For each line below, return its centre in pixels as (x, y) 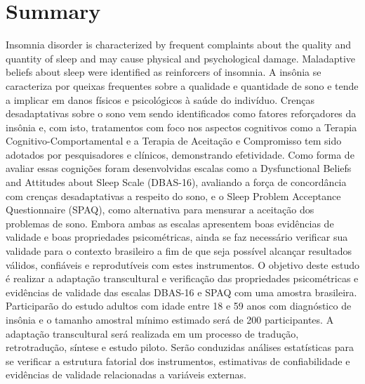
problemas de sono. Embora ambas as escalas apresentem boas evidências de (170, 223)
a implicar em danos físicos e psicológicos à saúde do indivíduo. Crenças (160, 99)
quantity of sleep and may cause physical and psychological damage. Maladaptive (181, 58)
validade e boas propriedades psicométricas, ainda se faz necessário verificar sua (177, 237)
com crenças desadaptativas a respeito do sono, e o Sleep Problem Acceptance (173, 196)
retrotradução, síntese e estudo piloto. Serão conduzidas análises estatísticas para (180, 347)
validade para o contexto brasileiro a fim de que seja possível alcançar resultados (179, 251)
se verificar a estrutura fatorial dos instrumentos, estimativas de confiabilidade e (178, 360)
